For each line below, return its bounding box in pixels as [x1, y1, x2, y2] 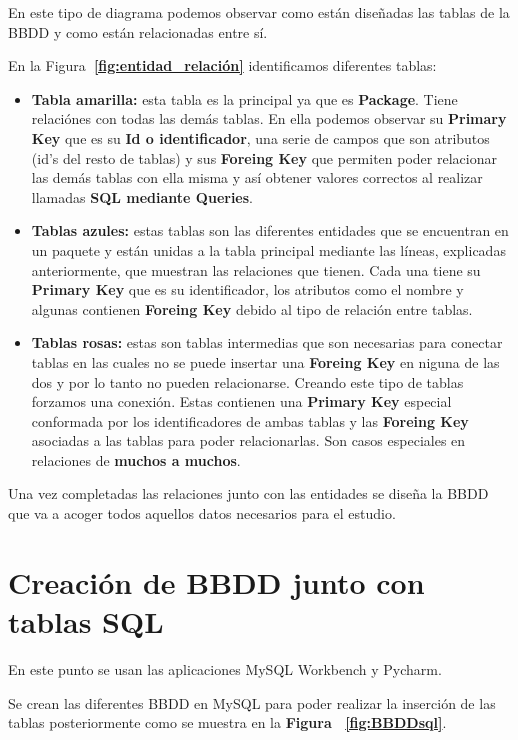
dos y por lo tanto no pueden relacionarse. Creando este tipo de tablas [31, 371, 464, 392]
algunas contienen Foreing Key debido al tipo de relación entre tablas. [31, 298, 473, 319]
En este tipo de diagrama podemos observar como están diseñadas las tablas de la [8, 2, 510, 22]
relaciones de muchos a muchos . [31, 449, 241, 470]
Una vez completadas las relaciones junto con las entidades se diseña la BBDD [8, 483, 489, 504]
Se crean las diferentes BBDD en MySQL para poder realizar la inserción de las [8, 692, 496, 713]
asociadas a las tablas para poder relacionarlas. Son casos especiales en [31, 430, 466, 451]
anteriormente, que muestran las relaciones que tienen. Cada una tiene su [31, 259, 481, 280]
